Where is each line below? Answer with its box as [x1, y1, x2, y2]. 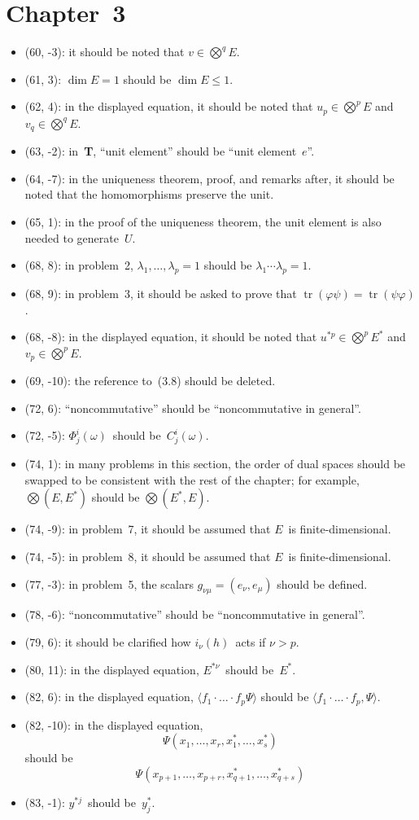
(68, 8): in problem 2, [24, 257, 133, 274]
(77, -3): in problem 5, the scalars [24, 575, 194, 592]
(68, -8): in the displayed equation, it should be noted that [24, 328, 317, 345]
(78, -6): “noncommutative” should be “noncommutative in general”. [24, 606, 365, 623]
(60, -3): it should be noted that [24, 43, 185, 60]
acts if [235, 633, 266, 650]
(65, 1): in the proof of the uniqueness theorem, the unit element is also [24, 213, 382, 230]
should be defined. [277, 575, 368, 592]
